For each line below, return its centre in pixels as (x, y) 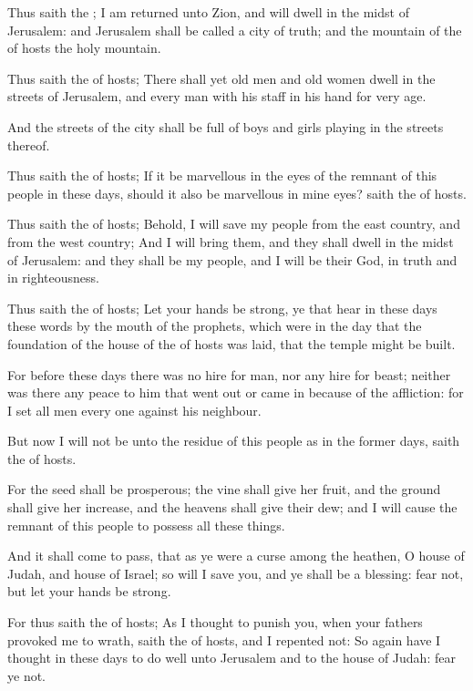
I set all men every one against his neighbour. (134, 410)
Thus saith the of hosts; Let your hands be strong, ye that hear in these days (222, 308)
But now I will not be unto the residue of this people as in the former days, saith (234, 441)
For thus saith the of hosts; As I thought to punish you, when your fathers (215, 622)
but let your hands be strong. (89, 591)
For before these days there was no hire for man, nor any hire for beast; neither (229, 374)
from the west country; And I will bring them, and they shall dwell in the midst (231, 241)
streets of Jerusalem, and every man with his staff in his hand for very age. (217, 96)
